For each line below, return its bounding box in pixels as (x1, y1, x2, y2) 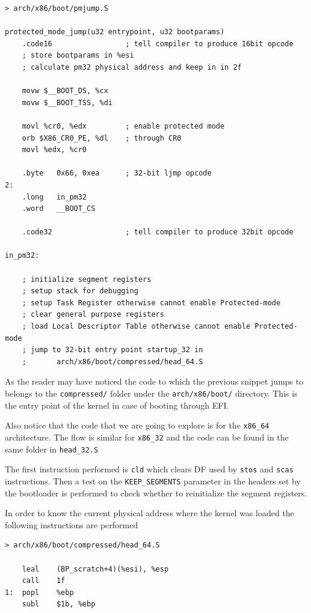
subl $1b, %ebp (22, 600, 96, 609)
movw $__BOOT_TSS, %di (22, 98, 112, 107)
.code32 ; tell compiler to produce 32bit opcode (22, 228, 294, 237)
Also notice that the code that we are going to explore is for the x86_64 (5, 419, 269, 432)
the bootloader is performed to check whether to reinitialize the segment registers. (5, 486, 307, 499)
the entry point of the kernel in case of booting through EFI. (5, 398, 229, 411)
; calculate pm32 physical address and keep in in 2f (22, 63, 242, 72)
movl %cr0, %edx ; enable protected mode (22, 121, 225, 130)
